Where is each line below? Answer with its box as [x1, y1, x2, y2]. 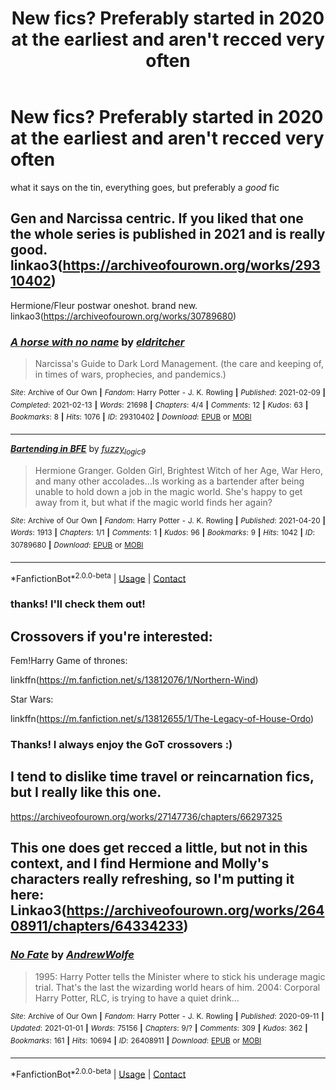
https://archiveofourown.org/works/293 [62, 257, 321, 274]
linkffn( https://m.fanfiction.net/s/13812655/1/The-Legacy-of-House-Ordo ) [10, 713, 315, 725]
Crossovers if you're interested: [10, 628, 213, 645]
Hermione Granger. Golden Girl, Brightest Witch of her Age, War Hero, [34, 464, 323, 476]
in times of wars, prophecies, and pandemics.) [34, 368, 227, 381]
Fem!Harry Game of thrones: [10, 655, 128, 667]
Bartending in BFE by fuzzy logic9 [10, 443, 147, 457]
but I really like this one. [10, 784, 162, 801]
